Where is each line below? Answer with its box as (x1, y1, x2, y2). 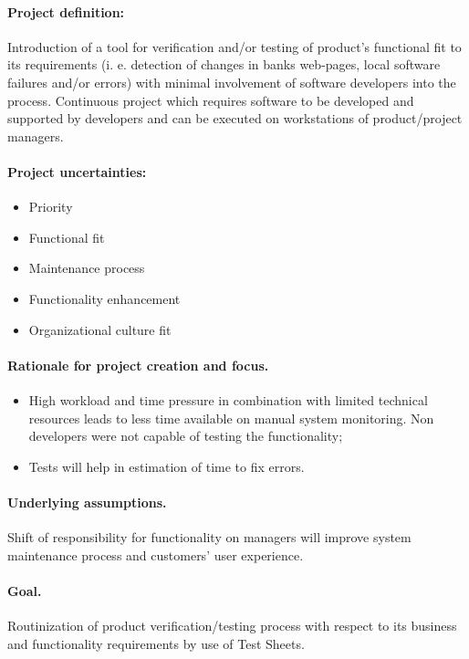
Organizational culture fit (28, 319, 172, 339)
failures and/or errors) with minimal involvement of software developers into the (7, 72, 456, 91)
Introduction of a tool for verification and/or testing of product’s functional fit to (7, 37, 462, 56)
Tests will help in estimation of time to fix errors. (28, 456, 305, 476)
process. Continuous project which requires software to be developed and (7, 90, 414, 110)
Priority (28, 197, 73, 216)
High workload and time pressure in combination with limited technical (28, 390, 428, 409)
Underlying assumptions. (7, 492, 167, 511)
